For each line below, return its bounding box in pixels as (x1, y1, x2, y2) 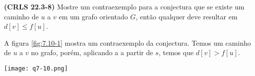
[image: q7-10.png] (4, 65, 68, 72)
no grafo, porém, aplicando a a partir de (31, 47, 153, 58)
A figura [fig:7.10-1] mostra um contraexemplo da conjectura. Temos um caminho (4, 37, 251, 48)
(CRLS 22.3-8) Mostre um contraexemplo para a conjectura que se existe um (4, 1, 245, 11)
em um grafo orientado (59, 11, 128, 21)
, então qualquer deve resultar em (135, 11, 238, 21)
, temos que (158, 47, 194, 58)
